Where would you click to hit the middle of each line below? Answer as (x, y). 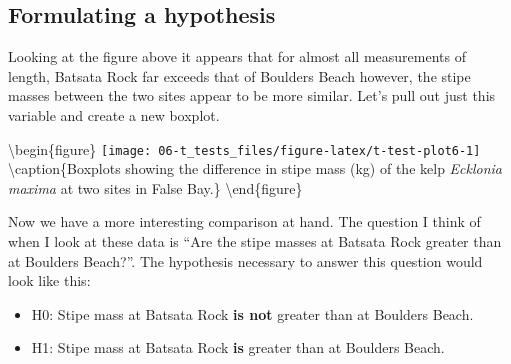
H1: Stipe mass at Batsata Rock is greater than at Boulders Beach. (238, 347)
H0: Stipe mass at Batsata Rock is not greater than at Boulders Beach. (252, 313)
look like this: (49, 280)
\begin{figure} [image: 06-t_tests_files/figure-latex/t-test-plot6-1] (244, 148)
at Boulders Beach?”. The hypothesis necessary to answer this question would (245, 260)
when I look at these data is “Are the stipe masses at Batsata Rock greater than (255, 241)
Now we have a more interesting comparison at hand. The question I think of (244, 221)
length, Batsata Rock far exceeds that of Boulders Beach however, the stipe (239, 75)
